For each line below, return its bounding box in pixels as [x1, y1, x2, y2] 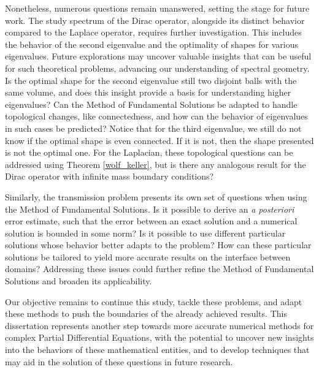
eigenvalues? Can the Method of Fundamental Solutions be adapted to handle [5, 97, 298, 110]
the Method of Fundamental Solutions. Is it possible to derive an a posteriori [5, 202, 294, 215]
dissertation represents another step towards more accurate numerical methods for [5, 319, 314, 332]
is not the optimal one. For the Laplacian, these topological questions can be [5, 146, 293, 159]
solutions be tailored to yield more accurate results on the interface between [5, 250, 291, 263]
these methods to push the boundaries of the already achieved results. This [5, 307, 287, 320]
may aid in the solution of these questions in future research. [5, 355, 233, 368]
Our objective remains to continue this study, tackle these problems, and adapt [5, 295, 302, 308]
